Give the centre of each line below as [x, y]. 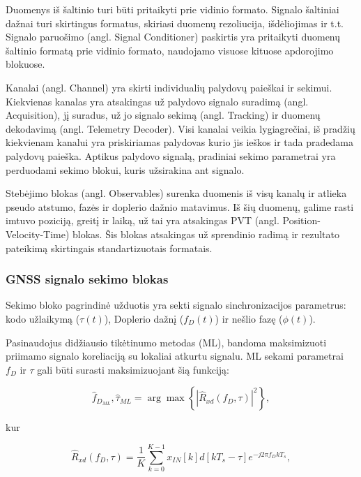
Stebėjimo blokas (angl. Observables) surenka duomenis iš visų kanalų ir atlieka [176, 193]
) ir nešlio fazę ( [249, 318]
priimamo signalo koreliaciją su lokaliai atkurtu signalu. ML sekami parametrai [175, 356]
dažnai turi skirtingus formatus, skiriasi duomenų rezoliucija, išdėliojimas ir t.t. [175, 23]
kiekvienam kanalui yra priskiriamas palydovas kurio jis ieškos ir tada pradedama [179, 142]
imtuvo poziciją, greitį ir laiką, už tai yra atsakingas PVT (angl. [143, 220]
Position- [301, 220]
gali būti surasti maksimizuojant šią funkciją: [133, 369]
